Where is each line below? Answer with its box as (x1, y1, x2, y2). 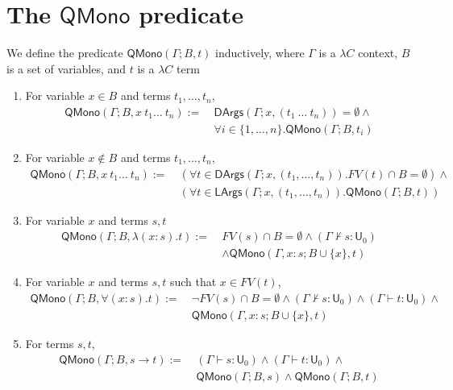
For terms (25, 334, 74, 351)
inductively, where (215, 44, 305, 61)
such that (169, 273, 217, 290)
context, (358, 44, 398, 61)
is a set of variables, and (6, 60, 127, 77)
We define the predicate (6, 44, 123, 61)
